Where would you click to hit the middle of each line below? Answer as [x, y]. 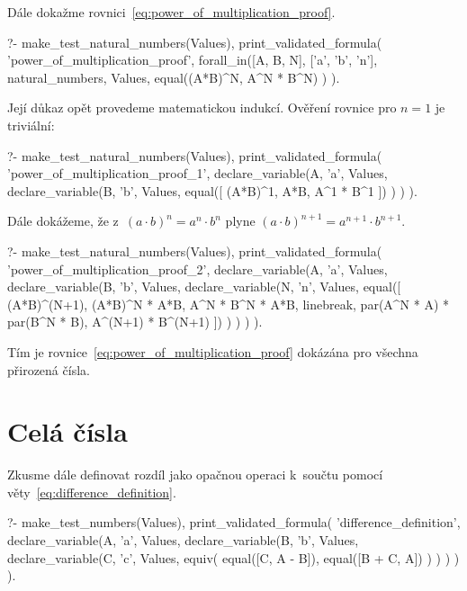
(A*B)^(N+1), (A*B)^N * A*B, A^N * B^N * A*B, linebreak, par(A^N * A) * [229, 304]
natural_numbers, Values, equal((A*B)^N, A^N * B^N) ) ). [174, 77]
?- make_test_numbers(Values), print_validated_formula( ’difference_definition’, [234, 522]
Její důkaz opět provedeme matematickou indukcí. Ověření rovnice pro [202, 107]
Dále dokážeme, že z [63, 221]
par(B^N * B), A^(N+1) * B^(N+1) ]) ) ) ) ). [135, 322]
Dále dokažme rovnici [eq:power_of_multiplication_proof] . [171, 12]
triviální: [31, 125]
